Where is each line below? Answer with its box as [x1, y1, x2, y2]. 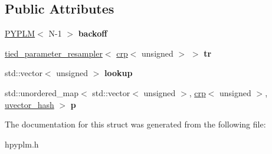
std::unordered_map [5, 86, 79, 99]
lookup [104, 67, 133, 79]
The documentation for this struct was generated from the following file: [5, 118, 266, 130]
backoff [78, 27, 107, 40]
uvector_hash [5, 98, 54, 110]
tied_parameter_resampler [5, 47, 103, 59]
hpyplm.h [5, 137, 39, 150]
